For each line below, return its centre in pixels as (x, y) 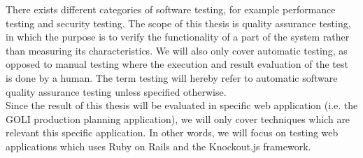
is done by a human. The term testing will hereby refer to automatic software (172, 77)
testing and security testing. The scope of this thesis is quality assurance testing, (178, 23)
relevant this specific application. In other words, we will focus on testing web (172, 132)
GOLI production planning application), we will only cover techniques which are (178, 118)
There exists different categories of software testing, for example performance (171, 9)
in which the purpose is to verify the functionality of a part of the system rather (178, 37)
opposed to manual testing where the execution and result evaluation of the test (177, 64)
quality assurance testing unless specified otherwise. (116, 91)
